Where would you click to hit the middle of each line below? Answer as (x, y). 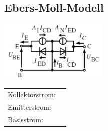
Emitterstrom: (29, 107)
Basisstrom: (25, 119)
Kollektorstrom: (32, 94)
